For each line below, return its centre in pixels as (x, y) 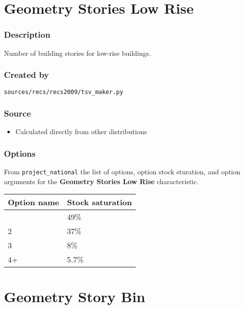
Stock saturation (99, 202)
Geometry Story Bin (75, 296)
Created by (26, 75)
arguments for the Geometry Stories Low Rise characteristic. (101, 181)
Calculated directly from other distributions (81, 131)
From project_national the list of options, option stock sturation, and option (122, 172)
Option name (34, 202)
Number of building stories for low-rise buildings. (77, 53)
